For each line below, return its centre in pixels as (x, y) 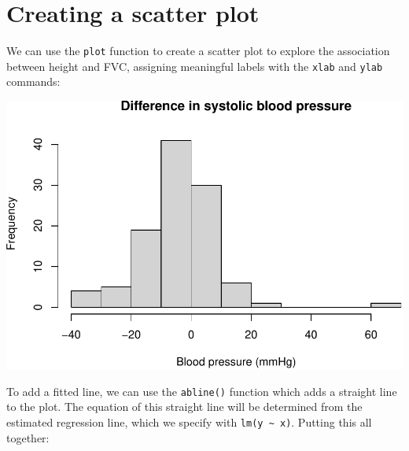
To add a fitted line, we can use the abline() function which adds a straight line (202, 391)
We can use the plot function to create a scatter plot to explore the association (198, 51)
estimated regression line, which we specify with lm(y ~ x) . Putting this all (189, 421)
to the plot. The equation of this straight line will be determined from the (184, 407)
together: (28, 437)
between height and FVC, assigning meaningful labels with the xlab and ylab (195, 66)
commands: (33, 81)
